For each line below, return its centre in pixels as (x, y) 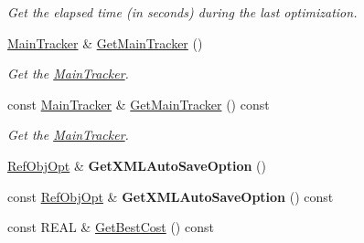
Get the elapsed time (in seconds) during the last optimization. (182, 12)
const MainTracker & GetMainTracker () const (139, 104)
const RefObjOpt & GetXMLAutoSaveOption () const (171, 196)
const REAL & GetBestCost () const (111, 227)
